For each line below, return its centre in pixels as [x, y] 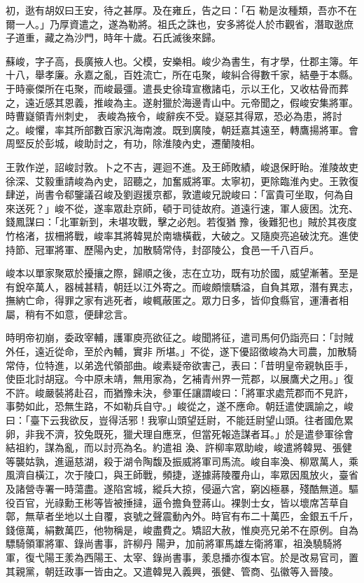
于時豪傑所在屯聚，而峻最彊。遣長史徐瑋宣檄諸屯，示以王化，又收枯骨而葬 [177, 88]
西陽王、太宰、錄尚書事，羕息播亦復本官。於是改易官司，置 [221, 557]
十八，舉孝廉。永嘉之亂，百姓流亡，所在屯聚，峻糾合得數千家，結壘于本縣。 [182, 75]
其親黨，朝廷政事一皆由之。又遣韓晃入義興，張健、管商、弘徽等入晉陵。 [172, 571]
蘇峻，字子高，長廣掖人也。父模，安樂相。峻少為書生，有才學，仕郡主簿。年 [182, 61]
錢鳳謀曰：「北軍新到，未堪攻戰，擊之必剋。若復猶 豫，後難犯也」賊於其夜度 [181, 222]
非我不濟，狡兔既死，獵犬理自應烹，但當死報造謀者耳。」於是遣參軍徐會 [189, 433]
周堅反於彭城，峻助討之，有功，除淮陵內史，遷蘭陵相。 [133, 143]
